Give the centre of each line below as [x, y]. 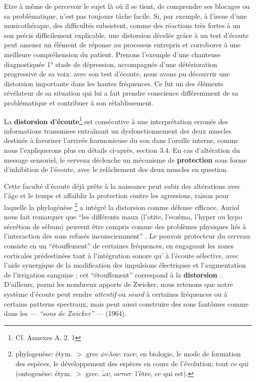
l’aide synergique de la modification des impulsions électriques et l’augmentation [125, 265]
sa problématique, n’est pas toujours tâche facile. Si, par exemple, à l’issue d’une [126, 16]
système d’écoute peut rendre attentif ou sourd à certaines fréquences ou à [116, 294]
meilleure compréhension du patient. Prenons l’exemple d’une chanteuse [112, 54]
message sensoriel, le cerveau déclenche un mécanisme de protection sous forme [126, 159]
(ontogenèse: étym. [44, 373]
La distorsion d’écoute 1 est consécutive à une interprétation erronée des [116, 120]
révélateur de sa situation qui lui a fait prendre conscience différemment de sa [121, 93]
